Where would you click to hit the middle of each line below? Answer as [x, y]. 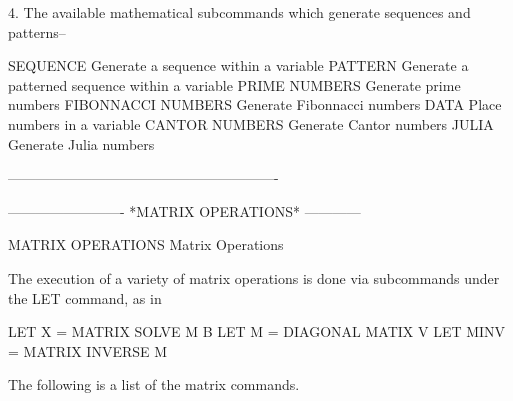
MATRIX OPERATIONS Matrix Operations [146, 244]
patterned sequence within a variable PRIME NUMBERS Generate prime [234, 84]
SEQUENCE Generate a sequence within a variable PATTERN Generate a [238, 65]
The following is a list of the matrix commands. [154, 384]
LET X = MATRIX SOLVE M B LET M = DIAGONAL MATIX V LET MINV [257, 331]
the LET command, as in [85, 297]
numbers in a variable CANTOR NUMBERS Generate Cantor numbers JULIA [251, 123]
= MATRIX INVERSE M [88, 350]
